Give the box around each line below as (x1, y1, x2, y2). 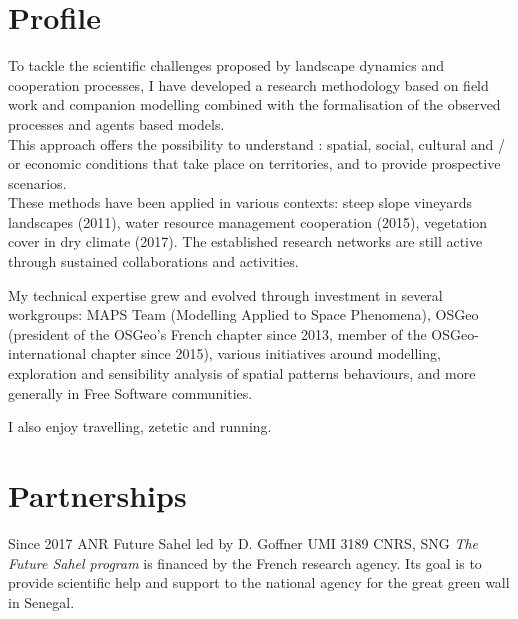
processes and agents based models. (8, 113, 225, 134)
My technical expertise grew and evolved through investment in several (8, 284, 443, 305)
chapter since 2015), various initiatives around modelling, (90, 343, 441, 364)
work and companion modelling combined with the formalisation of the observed (8, 94, 501, 115)
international (8, 343, 87, 364)
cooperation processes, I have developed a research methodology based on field (8, 74, 489, 95)
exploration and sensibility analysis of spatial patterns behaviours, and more (8, 363, 476, 384)
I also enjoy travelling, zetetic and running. (8, 416, 272, 437)
